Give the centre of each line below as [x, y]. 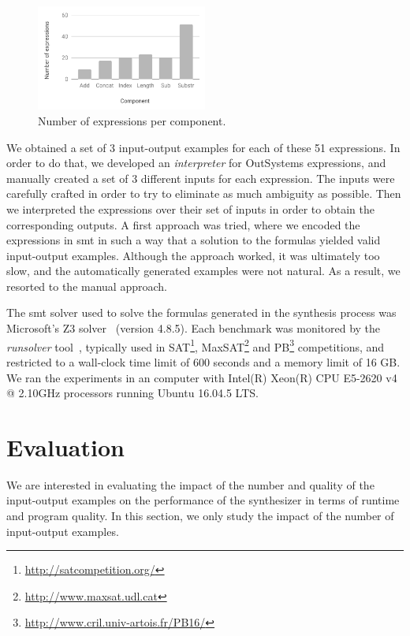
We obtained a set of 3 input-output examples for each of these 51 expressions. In [203, 147]
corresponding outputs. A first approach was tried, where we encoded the [183, 224]
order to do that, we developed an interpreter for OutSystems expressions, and [196, 163]
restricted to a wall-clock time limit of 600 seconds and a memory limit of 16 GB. [203, 361]
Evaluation [65, 446]
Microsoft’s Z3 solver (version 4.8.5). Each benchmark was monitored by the [194, 328]
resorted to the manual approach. [87, 286]
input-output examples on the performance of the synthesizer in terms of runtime [203, 500]
